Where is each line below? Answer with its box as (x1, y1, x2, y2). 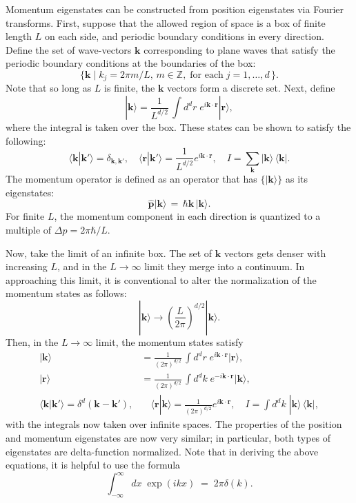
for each (190, 70, 224, 80)
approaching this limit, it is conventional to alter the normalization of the (6, 272, 317, 287)
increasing (6, 259, 48, 274)
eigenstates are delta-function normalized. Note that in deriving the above (6, 444, 319, 458)
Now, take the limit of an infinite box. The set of (6, 245, 212, 260)
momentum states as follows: (6, 286, 127, 300)
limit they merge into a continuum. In (144, 259, 305, 274)
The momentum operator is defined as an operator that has (6, 172, 257, 185)
